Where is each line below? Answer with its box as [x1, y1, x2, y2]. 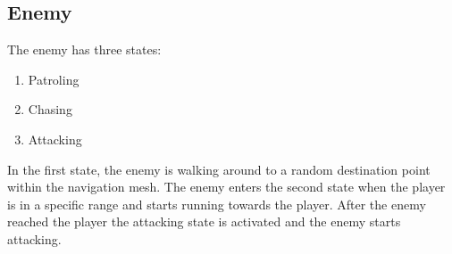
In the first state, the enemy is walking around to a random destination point [7, 160, 431, 178]
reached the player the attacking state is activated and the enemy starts [7, 212, 401, 231]
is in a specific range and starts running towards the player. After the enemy [7, 194, 426, 213]
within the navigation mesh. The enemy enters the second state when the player [7, 177, 446, 196]
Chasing [28, 100, 72, 119]
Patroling [28, 70, 80, 88]
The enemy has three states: [7, 40, 162, 59]
